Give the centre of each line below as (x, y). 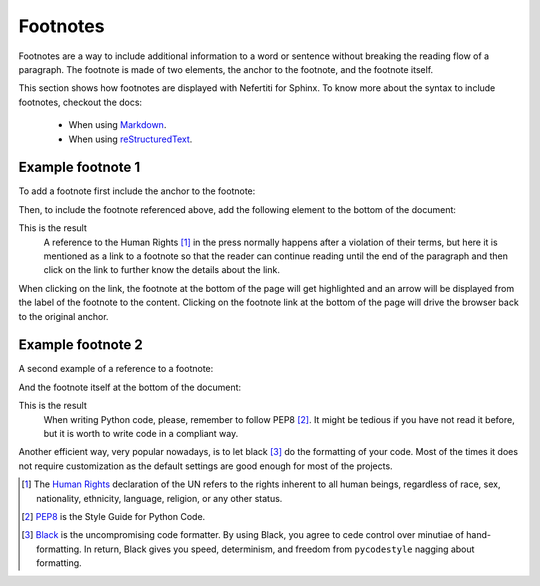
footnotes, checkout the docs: (80, 102)
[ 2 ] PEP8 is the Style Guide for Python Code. (113, 516)
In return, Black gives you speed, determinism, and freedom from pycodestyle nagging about (279, 549)
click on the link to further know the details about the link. (161, 270)
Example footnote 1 (79, 167)
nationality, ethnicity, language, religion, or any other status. (159, 498)
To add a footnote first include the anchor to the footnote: (137, 191)
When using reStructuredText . (130, 139)
